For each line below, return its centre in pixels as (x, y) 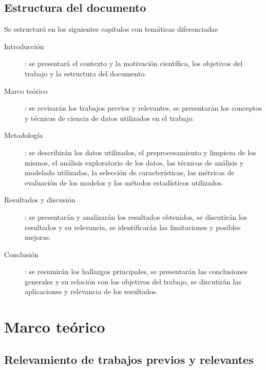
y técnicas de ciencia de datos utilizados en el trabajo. (110, 118)
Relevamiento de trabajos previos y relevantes (129, 359)
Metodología (24, 135)
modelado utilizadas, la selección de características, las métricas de (130, 172)
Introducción (24, 46)
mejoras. (38, 237)
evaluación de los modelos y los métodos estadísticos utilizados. (124, 182)
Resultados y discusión (40, 200)
